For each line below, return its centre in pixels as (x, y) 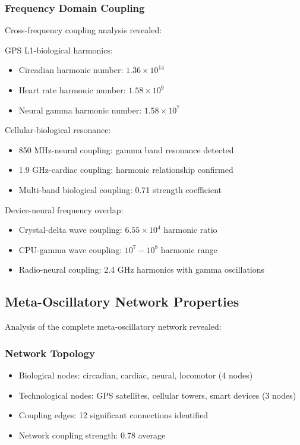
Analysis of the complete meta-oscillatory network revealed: (113, 326)
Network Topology (50, 353)
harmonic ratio (190, 230)
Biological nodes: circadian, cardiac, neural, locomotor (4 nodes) (136, 375)
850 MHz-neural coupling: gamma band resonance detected (126, 149)
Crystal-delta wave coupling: (70, 230)
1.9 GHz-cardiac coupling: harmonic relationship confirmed (126, 170)
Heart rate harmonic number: (72, 90)
